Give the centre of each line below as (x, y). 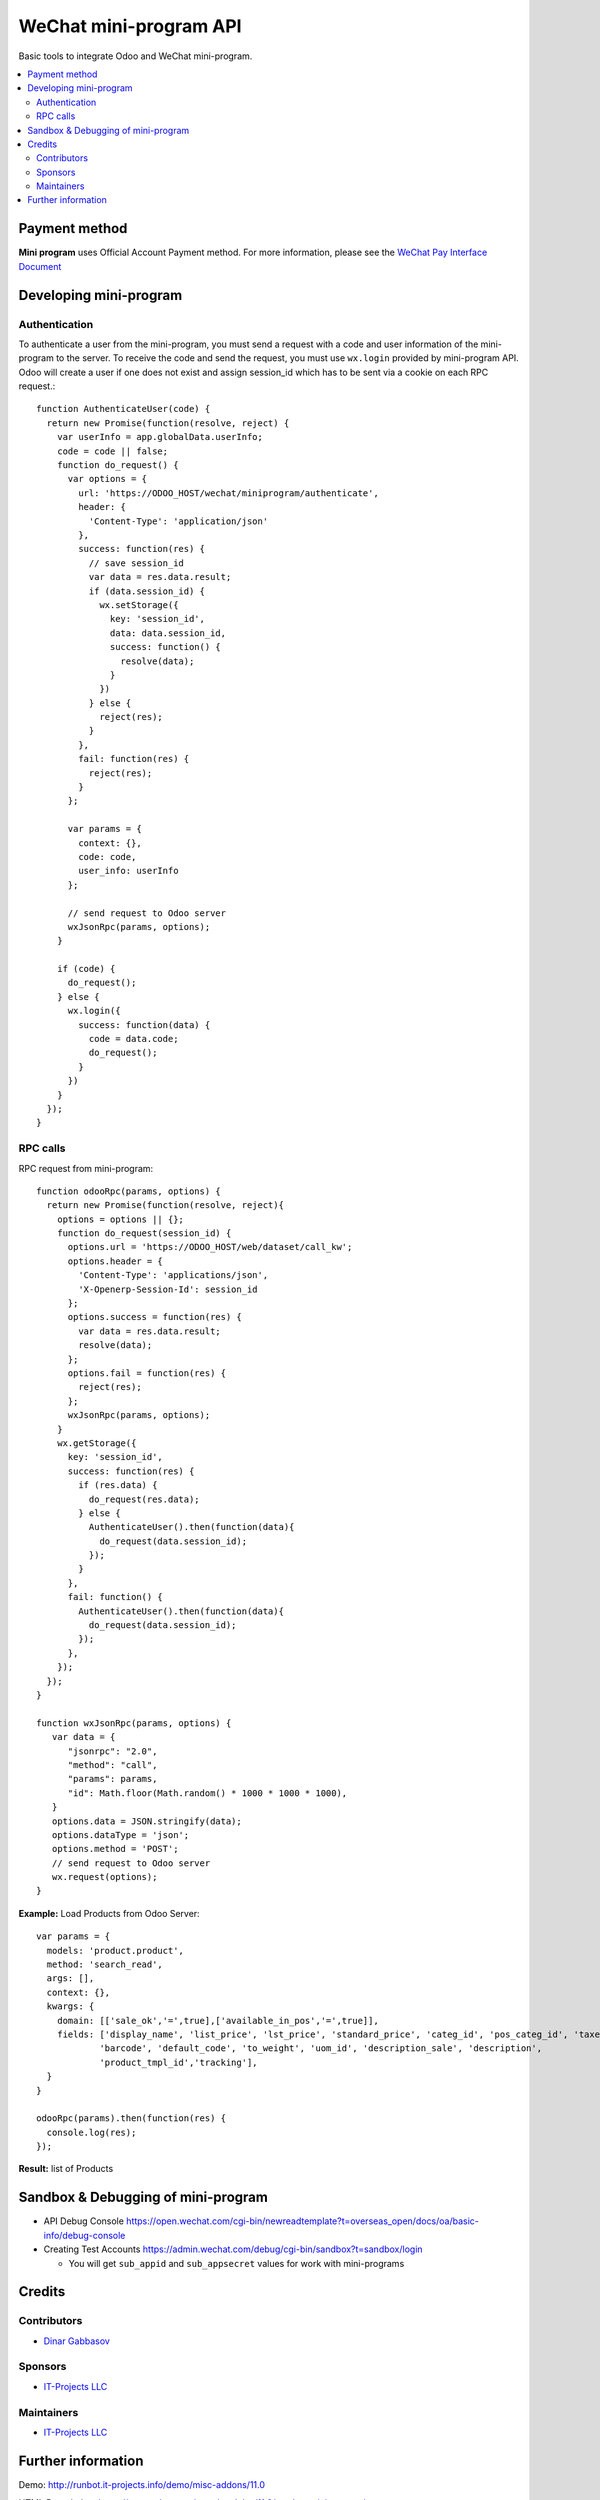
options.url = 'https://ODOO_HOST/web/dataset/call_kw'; (210, 1247)
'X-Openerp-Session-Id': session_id (168, 1289)
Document (40, 266)
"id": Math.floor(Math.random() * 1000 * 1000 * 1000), (207, 1793)
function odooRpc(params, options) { (129, 1191)
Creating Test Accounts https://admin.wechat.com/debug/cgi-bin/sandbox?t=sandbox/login (233, 2249)
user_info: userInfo (128, 871)
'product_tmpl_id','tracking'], (179, 2062)
